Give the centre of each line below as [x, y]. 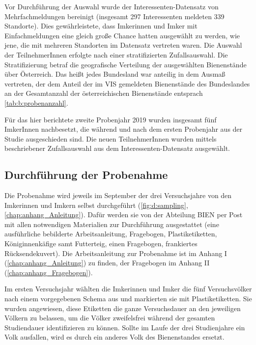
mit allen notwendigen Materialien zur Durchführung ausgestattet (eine [112, 224]
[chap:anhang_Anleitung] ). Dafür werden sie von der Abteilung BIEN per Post [124, 215]
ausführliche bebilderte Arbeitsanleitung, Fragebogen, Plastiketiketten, [111, 234]
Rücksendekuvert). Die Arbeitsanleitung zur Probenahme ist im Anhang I [116, 253]
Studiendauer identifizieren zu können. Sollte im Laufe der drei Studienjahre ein [125, 327]
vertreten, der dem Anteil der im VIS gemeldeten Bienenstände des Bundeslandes [127, 83]
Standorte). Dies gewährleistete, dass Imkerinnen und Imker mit [101, 26]
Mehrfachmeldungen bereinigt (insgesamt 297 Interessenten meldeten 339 [114, 16]
